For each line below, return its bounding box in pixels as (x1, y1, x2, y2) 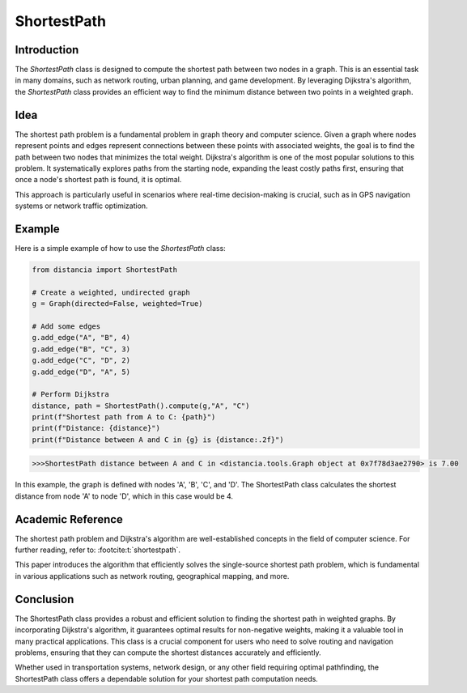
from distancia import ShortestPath (32, 265, 178, 274)
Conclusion (15, 592, 74, 606)
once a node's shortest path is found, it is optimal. (15, 175, 182, 185)
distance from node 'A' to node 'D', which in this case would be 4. (15, 491, 234, 501)
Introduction (15, 43, 79, 57)
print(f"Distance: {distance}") (32, 423, 161, 433)
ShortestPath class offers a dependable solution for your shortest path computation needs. (15, 674, 319, 683)
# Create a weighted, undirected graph (32, 287, 190, 297)
